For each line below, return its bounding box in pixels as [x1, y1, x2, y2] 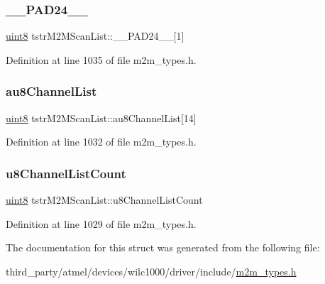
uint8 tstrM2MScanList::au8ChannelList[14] [6, 110, 197, 125]
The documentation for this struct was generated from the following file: [6, 240, 320, 255]
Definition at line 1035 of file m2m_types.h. [6, 52, 197, 67]
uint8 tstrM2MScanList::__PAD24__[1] [6, 28, 184, 43]
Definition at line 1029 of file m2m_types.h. [6, 216, 197, 231]
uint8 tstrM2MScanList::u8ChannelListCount [6, 192, 203, 207]
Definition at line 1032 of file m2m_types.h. [6, 134, 197, 149]
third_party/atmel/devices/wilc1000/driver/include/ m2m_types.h [6, 263, 297, 278]
